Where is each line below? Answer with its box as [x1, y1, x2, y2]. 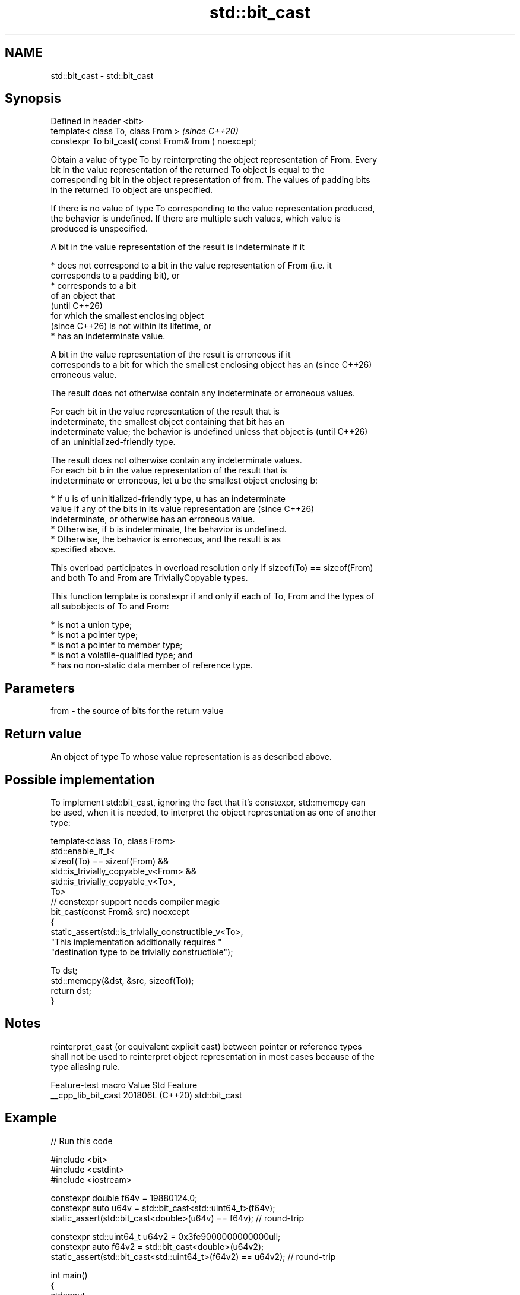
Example [5, 1110, 57, 1126]
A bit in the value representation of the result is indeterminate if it [50, 242, 305, 252]
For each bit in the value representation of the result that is [50, 406, 280, 417]
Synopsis [5, 91, 61, 106]
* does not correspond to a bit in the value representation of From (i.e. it [50, 260, 332, 271]
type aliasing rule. [50, 1061, 120, 1072]
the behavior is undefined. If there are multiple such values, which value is [50, 213, 341, 224]
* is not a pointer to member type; [50, 640, 183, 650]
